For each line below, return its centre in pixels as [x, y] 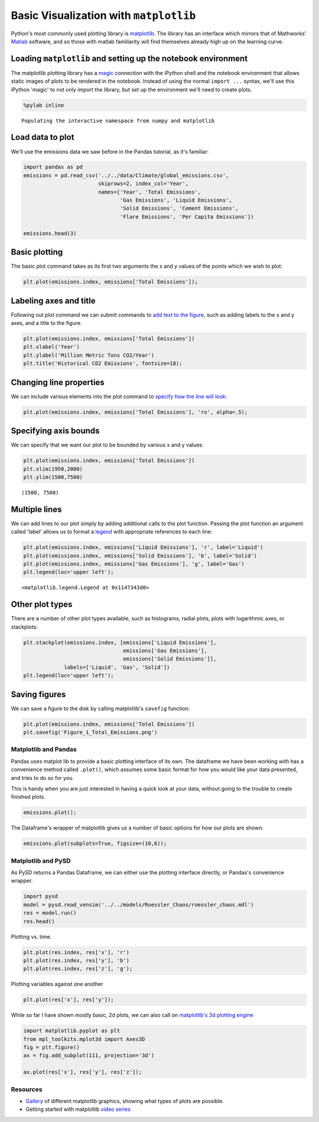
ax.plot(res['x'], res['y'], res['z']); [82, 1072]
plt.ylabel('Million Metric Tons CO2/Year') [89, 355]
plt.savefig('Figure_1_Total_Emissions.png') [90, 732]
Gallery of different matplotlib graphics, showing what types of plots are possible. [125, 1101]
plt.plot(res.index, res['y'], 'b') [77, 960]
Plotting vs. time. [31, 936]
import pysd [41, 896]
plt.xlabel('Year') [51, 347]
